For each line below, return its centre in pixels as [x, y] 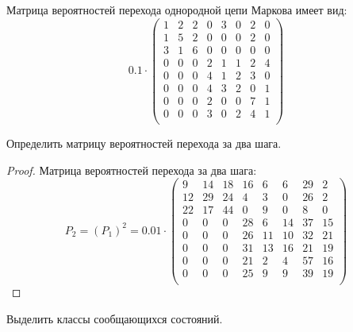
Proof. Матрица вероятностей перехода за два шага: [132, 170]
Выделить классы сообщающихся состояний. [115, 319]
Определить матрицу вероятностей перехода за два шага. [144, 143]
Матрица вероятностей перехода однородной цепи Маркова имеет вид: [177, 10]
